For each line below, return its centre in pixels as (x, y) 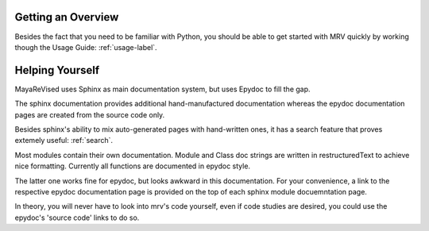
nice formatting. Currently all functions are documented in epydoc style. (132, 166)
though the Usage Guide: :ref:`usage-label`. (86, 47)
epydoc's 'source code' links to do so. (77, 218)
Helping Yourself (57, 70)
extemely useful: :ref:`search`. (64, 141)
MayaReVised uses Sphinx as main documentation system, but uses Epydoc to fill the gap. (162, 89)
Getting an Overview (67, 17)
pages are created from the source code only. (90, 114)
